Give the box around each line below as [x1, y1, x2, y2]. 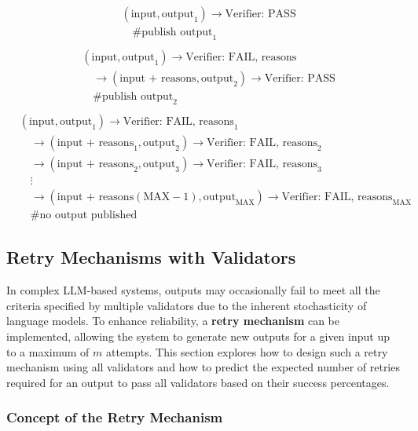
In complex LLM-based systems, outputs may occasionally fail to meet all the [6, 282, 380, 298]
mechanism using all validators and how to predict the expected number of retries [6, 359, 400, 375]
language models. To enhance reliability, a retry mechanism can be [6, 312, 340, 329]
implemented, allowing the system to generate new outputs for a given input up [6, 327, 390, 344]
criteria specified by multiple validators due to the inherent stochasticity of [6, 297, 367, 313]
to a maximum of [6, 343, 90, 360]
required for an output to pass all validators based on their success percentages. [6, 374, 390, 390]
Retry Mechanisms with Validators [6, 245, 296, 269]
